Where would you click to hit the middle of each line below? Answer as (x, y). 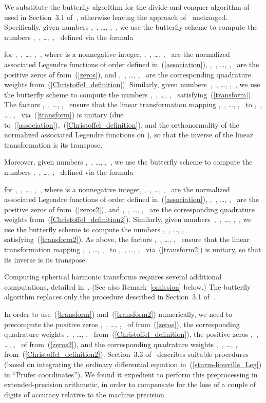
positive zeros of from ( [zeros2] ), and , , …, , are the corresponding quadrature (129, 209)
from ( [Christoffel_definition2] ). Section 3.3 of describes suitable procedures (126, 354)
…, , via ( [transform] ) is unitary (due (64, 114)
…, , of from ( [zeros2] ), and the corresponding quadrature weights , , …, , (121, 344)
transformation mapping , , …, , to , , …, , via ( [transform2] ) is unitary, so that (133, 249)
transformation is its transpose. (53, 144)
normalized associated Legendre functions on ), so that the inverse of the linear (129, 135)
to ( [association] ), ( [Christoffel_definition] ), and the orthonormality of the (122, 124)
